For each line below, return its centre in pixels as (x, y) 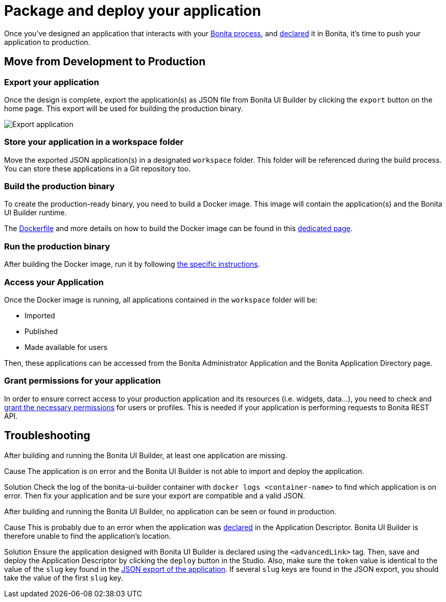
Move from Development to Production (105, 62)
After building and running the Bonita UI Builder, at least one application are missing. (146, 455)
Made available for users (66, 347)
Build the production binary (60, 186)
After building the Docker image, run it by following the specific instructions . (132, 264)
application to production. (47, 42)
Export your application (52, 82)
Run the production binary (57, 246)
